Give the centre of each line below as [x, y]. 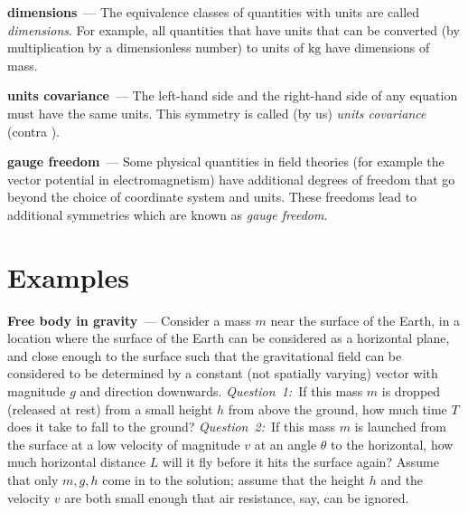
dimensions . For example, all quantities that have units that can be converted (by [234, 29]
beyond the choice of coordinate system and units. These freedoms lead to [212, 197]
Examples [68, 276]
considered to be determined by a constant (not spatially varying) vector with [223, 373]
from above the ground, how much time [337, 408]
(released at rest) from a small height [110, 408]
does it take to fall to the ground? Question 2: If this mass [172, 427]
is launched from [400, 427]
